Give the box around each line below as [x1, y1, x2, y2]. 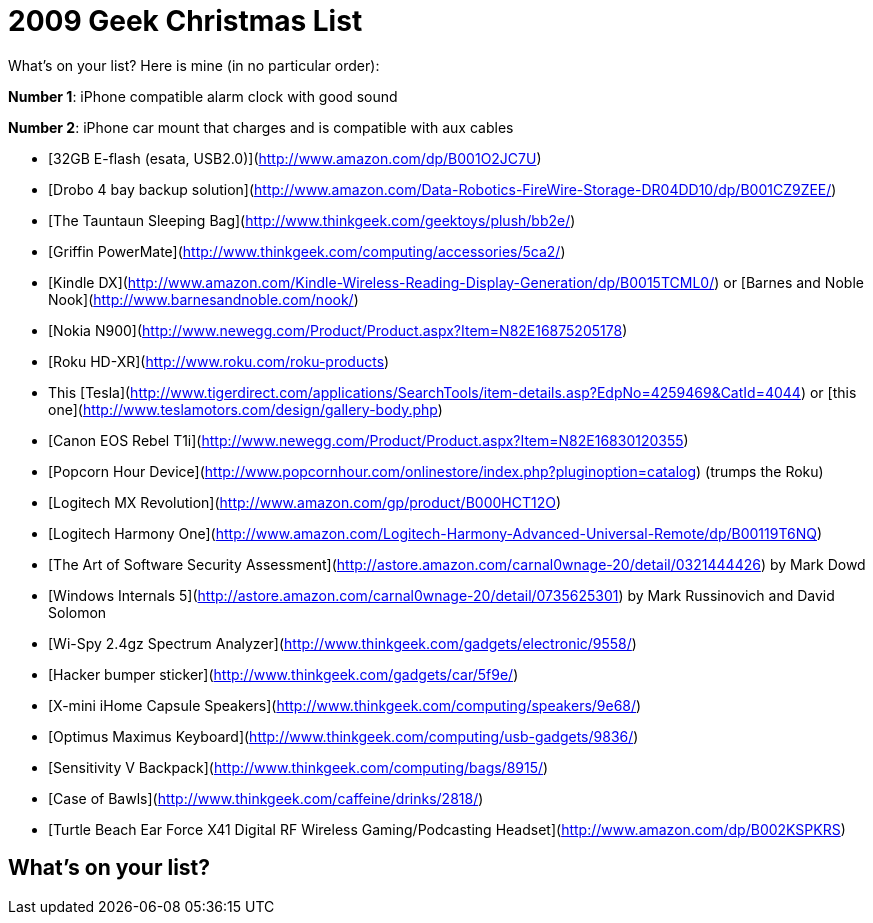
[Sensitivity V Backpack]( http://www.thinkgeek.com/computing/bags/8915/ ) [48, 758, 549, 776]
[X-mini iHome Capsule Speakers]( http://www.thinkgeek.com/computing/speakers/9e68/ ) [48, 696, 642, 714]
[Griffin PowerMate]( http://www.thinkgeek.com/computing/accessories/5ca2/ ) [48, 242, 566, 260]
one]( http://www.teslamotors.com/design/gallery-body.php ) [48, 400, 443, 418]
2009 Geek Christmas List [8, 4, 363, 38]
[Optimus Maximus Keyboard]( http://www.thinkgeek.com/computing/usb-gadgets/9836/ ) [48, 727, 639, 745]
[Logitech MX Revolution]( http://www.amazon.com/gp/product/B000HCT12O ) [48, 493, 562, 511]
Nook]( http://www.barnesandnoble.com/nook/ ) [48, 290, 359, 308]
